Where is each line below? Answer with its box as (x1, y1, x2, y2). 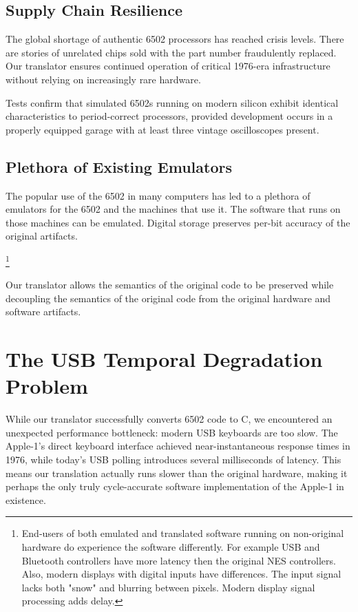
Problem (6, 372, 88, 400)
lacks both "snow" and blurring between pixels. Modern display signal (21, 580, 315, 594)
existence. (6, 492, 46, 507)
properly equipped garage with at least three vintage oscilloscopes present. (6, 122, 319, 136)
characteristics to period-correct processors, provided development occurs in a (6, 109, 333, 123)
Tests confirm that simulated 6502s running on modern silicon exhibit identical (6, 95, 339, 109)
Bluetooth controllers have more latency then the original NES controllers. (21, 553, 336, 567)
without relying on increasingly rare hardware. (6, 72, 201, 86)
